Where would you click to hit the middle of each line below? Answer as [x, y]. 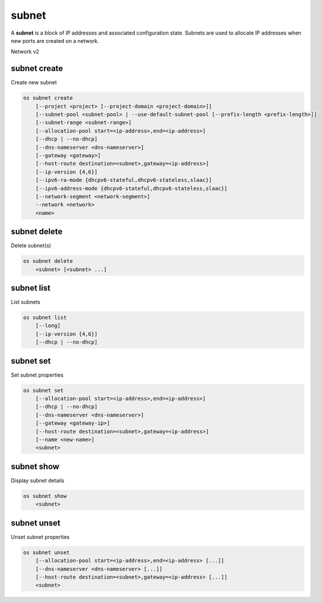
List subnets [26, 302]
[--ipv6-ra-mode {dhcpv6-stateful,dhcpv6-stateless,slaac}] [124, 180]
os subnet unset [47, 552]
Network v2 [25, 52]
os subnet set [43, 390]
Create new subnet [34, 83]
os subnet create [48, 98]
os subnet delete [48, 261]
